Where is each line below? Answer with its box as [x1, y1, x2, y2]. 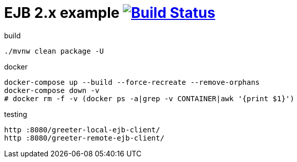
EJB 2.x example [4, 4, 120, 21]
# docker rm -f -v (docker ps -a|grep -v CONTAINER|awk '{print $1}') [4, 94, 294, 103]
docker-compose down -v [4, 86, 100, 95]
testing [4, 109, 27, 119]
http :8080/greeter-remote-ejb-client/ [4, 133, 164, 142]
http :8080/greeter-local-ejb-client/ [4, 125, 160, 134]
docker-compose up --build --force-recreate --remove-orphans [4, 78, 260, 86]
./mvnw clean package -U [4, 47, 104, 55]
